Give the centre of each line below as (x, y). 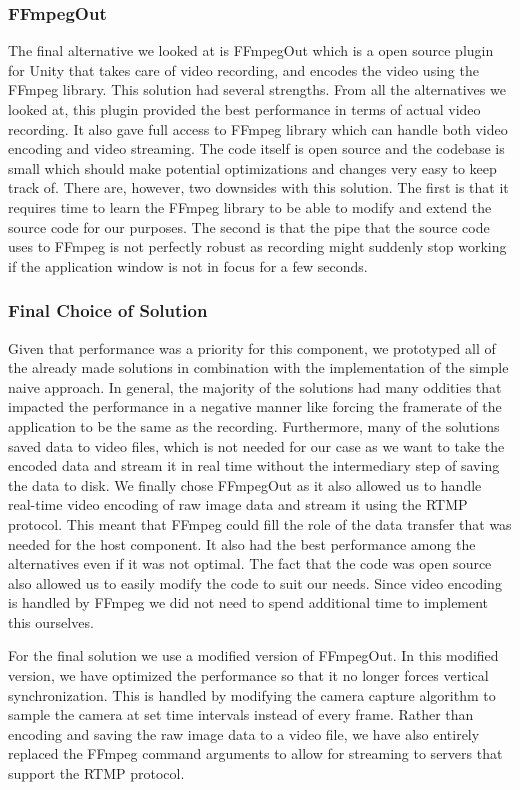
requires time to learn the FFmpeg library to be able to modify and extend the (250, 206)
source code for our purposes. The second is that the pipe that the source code (249, 226)
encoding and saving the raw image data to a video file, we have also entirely (244, 733)
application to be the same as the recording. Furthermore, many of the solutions (254, 425)
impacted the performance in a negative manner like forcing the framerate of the (255, 406)
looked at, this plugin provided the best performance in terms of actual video (244, 109)
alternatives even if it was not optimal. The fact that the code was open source (250, 563)
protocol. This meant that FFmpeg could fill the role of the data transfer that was (260, 523)
